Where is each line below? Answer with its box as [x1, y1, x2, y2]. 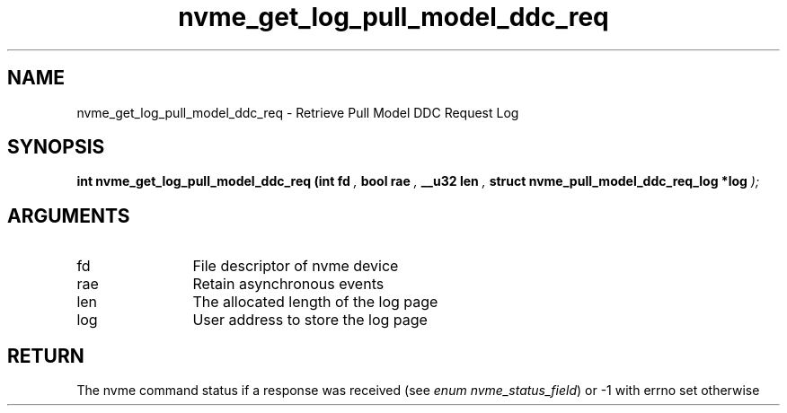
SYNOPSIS [7, 136, 105, 159]
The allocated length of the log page [192, 293, 438, 312]
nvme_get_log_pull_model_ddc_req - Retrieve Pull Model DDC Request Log [76, 104, 519, 120]
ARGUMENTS [7, 204, 130, 227]
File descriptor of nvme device [192, 257, 399, 276]
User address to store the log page [192, 311, 428, 330]
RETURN [7, 344, 84, 367]
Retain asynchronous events [192, 275, 385, 294]
